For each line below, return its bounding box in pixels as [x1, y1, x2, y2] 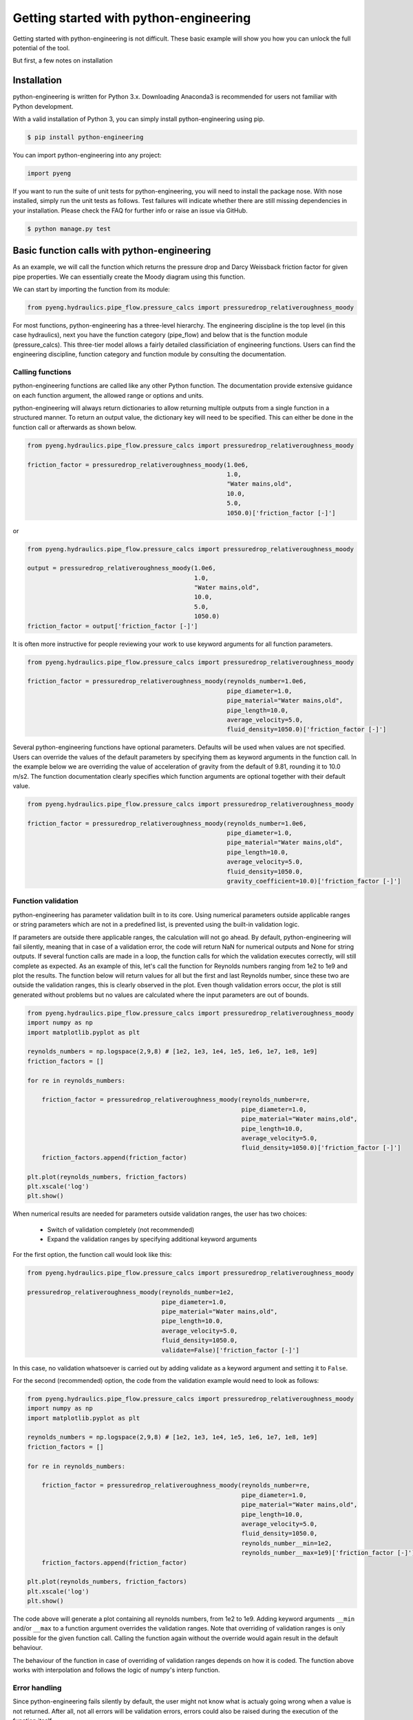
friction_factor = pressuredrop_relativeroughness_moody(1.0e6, [27, 461, 249, 469]
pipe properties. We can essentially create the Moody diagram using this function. [12, 272, 246, 281]
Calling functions [12, 367, 72, 376]
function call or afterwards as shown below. [12, 423, 137, 431]
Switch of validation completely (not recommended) [47, 1225, 195, 1234]
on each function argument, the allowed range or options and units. [12, 391, 204, 399]
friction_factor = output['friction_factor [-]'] [27, 622, 198, 630]
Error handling [12, 1683, 62, 1692]
